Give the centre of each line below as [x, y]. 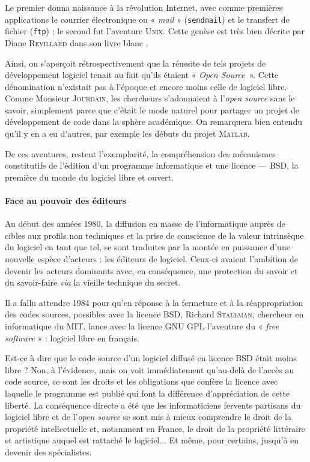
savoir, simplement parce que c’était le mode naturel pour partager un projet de [152, 109]
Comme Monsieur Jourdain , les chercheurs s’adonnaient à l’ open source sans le [150, 98]
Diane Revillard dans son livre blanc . [77, 42]
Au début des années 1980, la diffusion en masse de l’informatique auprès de [145, 223]
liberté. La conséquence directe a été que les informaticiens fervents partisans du [153, 405]
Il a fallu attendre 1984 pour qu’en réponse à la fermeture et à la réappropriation [154, 302]
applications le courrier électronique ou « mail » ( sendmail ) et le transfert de [147, 19]
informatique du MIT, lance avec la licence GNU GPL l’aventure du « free [142, 325]
